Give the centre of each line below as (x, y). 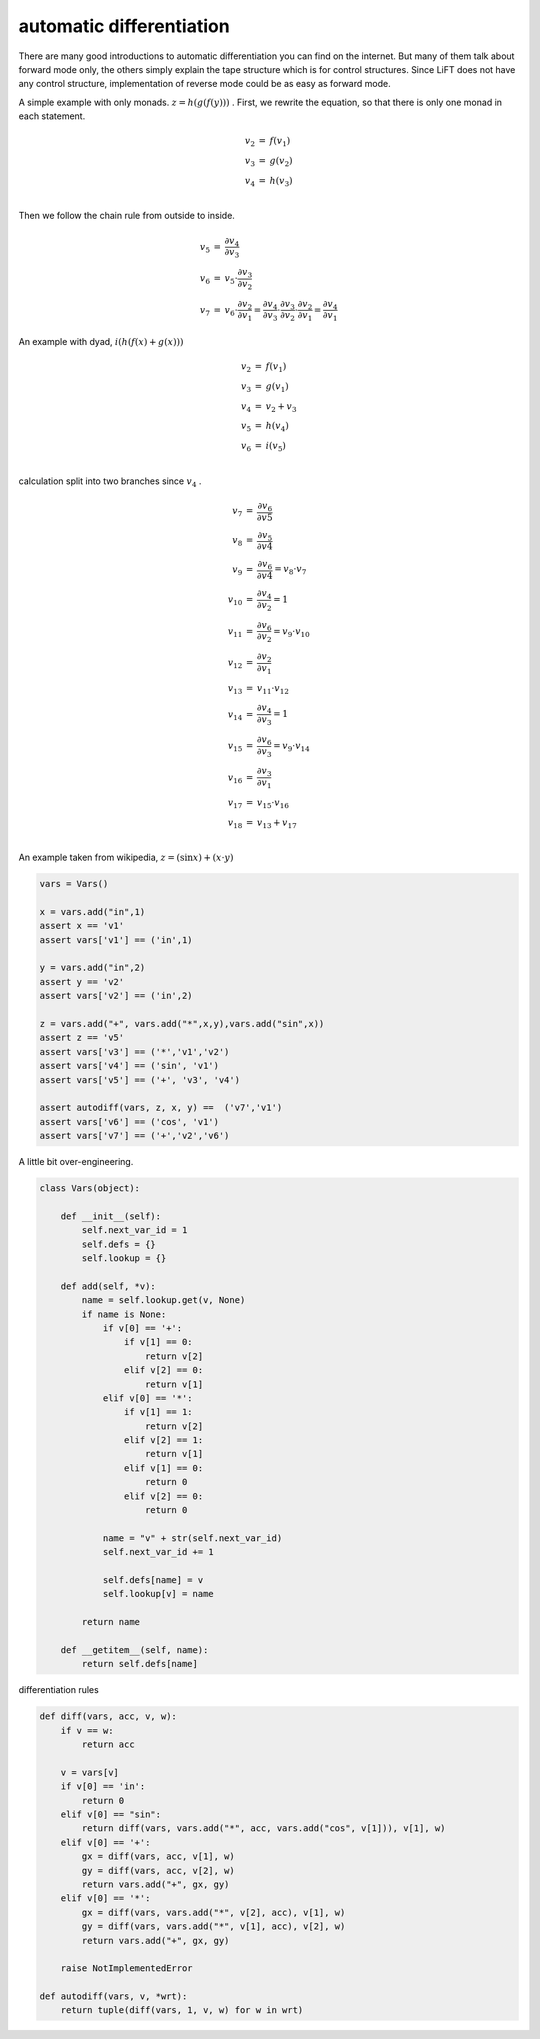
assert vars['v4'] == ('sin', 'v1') (129, 1066)
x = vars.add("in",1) (92, 911)
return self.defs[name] (140, 1664)
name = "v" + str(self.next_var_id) (192, 1538)
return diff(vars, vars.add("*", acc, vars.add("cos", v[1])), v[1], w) (263, 1828)
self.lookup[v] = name (158, 1594)
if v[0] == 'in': (103, 1786)
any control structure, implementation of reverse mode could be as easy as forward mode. (204, 84)
